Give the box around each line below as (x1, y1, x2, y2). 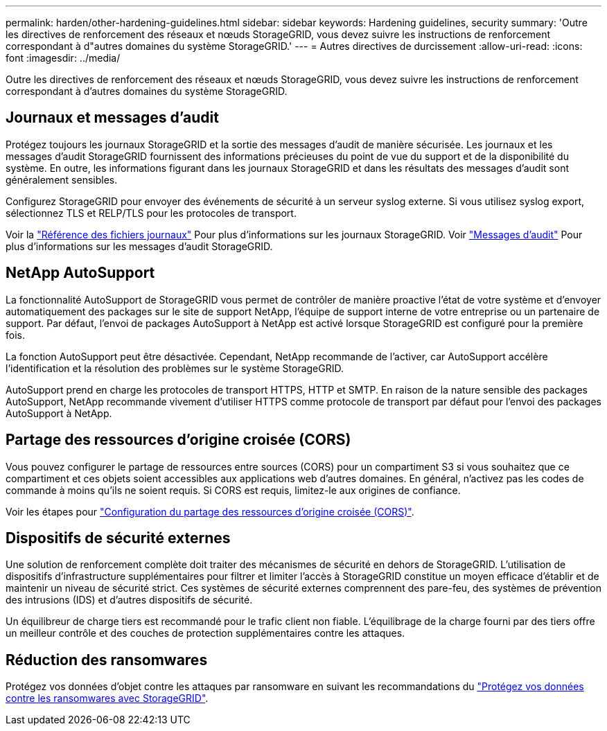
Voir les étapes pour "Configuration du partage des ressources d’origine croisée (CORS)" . (6, 505, 414, 518)
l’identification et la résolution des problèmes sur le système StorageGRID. (6, 362, 344, 374)
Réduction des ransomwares (6, 651, 208, 669)
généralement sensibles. (6, 173, 118, 186)
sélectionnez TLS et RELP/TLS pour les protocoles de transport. (6, 206, 297, 219)
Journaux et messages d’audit (6, 109, 219, 127)
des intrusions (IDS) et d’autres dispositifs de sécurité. (6, 594, 253, 606)
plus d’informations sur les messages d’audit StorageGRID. (6, 240, 273, 252)
